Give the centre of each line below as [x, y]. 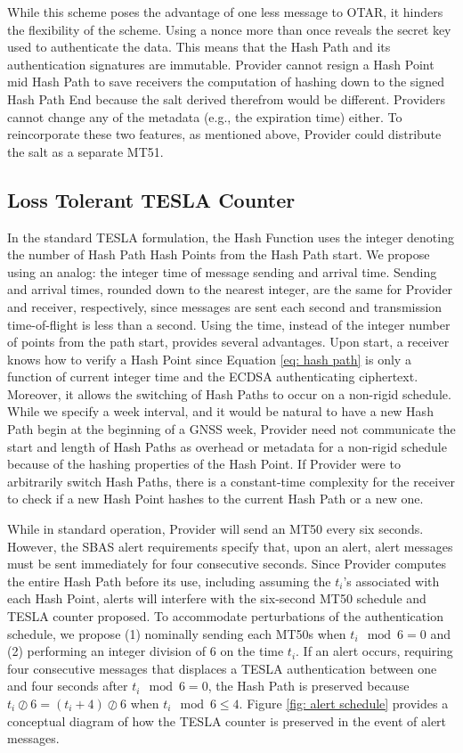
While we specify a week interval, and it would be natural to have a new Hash [220, 411]
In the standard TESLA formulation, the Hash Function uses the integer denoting [231, 237]
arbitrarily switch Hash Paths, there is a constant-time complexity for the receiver [231, 481]
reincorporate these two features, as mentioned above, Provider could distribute [224, 134]
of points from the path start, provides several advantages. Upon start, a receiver [228, 342]
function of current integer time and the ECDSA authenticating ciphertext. [213, 376]
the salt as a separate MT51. [85, 151]
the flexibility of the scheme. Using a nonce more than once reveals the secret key [229, 29]
